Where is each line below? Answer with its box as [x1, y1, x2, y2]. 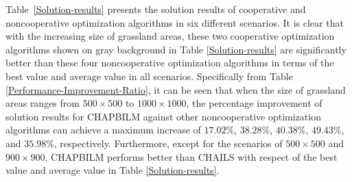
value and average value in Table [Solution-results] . [5, 163, 220, 177]
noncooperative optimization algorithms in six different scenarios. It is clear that [5, 15, 344, 29]
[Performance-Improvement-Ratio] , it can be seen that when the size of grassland [5, 82, 346, 96]
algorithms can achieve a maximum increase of [5, 122, 201, 137]
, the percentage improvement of [186, 96, 322, 110]
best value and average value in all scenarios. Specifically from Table [5, 68, 293, 83]
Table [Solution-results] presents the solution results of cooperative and [5, 2, 306, 16]
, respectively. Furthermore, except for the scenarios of [54, 135, 283, 150]
